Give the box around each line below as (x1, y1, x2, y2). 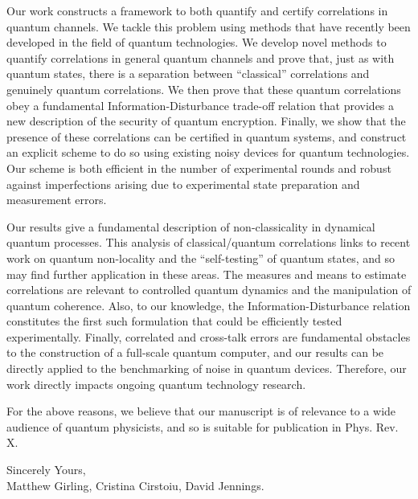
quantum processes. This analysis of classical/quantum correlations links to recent (6, 234, 411, 251)
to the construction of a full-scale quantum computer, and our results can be (6, 344, 384, 361)
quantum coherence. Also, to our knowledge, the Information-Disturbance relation (6, 297, 411, 313)
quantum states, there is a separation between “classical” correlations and (6, 65, 370, 82)
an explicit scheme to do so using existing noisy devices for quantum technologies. (6, 144, 410, 161)
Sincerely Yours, (6, 461, 86, 478)
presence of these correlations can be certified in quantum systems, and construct (6, 128, 407, 145)
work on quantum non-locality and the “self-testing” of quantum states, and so (6, 249, 395, 266)
